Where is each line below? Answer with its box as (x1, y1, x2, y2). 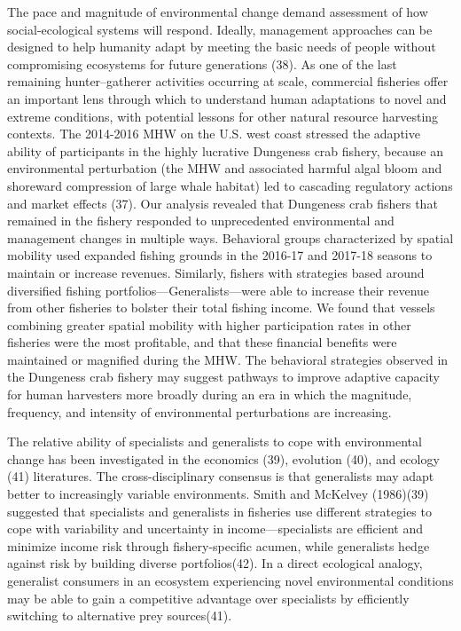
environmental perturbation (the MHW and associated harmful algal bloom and (7, 159, 442, 177)
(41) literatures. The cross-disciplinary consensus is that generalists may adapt (7, 467, 434, 485)
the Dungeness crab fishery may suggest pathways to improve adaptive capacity (7, 367, 441, 386)
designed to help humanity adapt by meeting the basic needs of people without (7, 37, 436, 56)
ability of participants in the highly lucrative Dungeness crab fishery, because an (7, 141, 443, 160)
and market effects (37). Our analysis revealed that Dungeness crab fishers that (7, 193, 438, 212)
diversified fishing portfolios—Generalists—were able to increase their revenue (7, 280, 430, 299)
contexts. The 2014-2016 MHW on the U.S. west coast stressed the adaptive (7, 124, 420, 143)
